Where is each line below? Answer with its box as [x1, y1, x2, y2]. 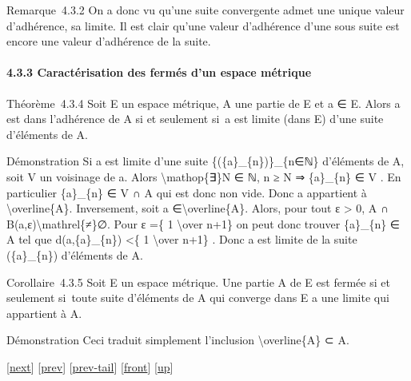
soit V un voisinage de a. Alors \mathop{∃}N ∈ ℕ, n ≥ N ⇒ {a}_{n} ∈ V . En [6, 168, 401, 185]
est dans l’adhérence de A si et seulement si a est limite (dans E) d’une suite [6, 110, 384, 127]
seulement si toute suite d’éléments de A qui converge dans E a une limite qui [6, 289, 389, 306]
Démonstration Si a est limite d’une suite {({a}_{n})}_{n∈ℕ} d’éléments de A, [6, 153, 405, 169]
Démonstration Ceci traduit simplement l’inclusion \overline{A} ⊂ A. [6, 331, 349, 348]
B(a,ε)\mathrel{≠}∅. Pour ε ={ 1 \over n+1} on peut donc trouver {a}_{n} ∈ [6, 215, 401, 232]
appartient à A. [6, 304, 82, 321]
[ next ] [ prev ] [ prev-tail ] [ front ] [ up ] [6, 358, 174, 375]
